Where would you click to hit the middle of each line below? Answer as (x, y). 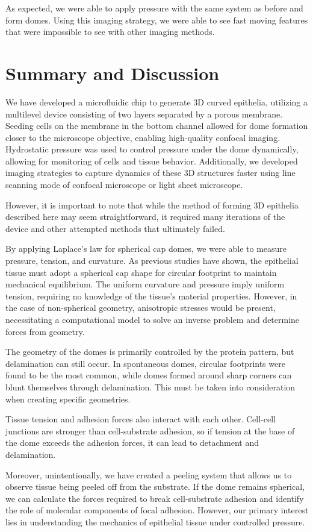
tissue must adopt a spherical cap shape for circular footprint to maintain (141, 272)
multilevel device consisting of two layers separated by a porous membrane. (144, 114)
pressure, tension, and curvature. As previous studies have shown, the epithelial (152, 261)
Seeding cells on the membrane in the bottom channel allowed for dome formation (157, 126)
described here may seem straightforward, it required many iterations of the (145, 217)
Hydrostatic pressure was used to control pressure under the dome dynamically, (152, 149)
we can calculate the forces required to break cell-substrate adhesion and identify (155, 498)
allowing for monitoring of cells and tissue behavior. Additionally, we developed (152, 161)
